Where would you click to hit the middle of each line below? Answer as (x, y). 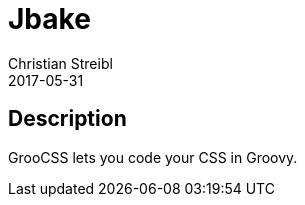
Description (67, 119)
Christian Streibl (60, 63)
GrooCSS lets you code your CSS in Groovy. (153, 157)
